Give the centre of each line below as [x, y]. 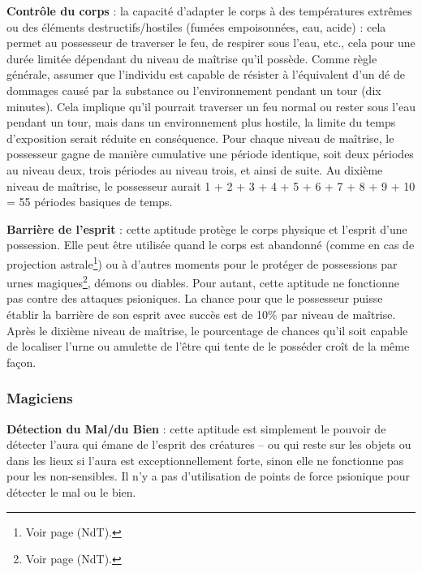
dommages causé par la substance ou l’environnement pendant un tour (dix [194, 90]
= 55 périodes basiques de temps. [90, 202]
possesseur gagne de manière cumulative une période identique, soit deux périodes [210, 154]
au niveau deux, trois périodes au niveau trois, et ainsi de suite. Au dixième [195, 169]
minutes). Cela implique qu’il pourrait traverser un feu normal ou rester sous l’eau [211, 106]
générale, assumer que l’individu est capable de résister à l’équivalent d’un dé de [206, 74]
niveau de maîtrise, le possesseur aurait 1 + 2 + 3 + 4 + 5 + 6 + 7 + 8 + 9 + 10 [211, 185]
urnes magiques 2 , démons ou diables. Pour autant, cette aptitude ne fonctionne [203, 281]
